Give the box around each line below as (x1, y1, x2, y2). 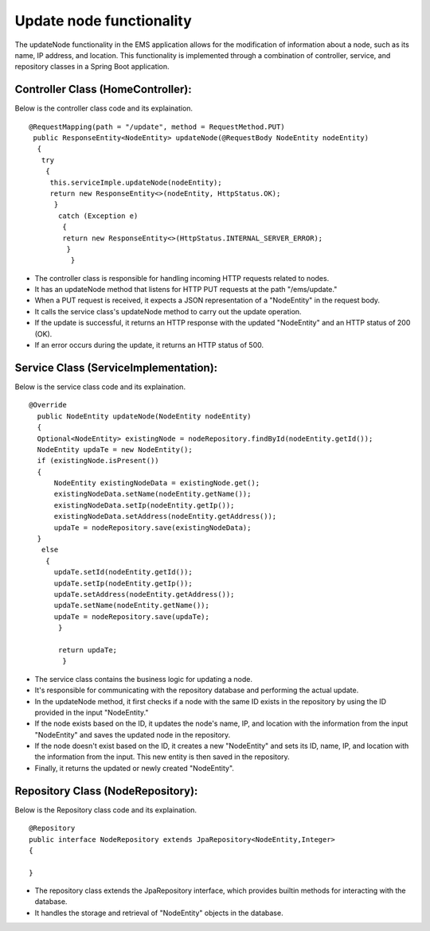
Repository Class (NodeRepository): (14, 784, 198, 797)
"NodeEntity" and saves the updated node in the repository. (34, 730, 231, 739)
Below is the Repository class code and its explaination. (14, 804, 197, 815)
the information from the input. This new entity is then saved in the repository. (34, 752, 290, 762)
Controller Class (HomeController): (14, 83, 193, 96)
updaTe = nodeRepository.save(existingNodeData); (53, 523, 252, 532)
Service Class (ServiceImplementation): (14, 360, 218, 374)
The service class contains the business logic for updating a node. (34, 674, 253, 684)
